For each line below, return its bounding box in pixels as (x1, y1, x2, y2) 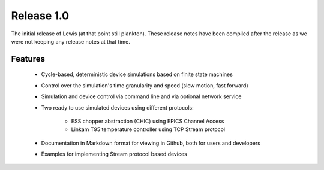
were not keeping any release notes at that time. (11, 38, 130, 45)
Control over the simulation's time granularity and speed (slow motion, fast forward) (41, 81, 248, 89)
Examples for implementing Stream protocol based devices (41, 150, 187, 158)
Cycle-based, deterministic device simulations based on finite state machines (41, 71, 233, 78)
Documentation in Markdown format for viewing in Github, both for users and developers (41, 139, 261, 147)
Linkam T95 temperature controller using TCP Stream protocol (71, 126, 226, 133)
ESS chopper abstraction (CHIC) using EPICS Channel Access (71, 117, 224, 125)
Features (11, 54, 45, 64)
